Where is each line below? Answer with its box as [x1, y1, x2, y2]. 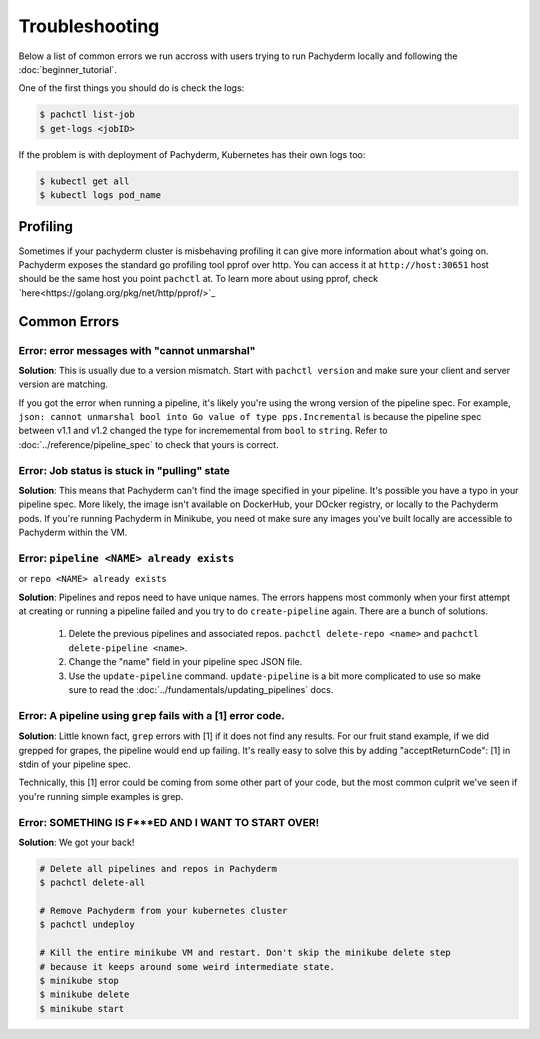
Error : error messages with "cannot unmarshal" [18, 343, 256, 357]
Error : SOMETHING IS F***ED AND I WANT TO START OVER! [18, 815, 320, 829]
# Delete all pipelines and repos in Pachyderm [39, 863, 277, 874]
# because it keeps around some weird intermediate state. [39, 961, 335, 972]
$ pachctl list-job [39, 109, 135, 120]
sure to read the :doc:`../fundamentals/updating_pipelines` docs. [68, 684, 334, 696]
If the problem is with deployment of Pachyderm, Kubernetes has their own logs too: [18, 148, 366, 160]
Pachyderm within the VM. [18, 526, 128, 539]
